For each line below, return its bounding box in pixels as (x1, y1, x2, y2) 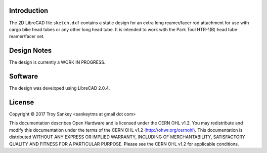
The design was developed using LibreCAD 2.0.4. (9, 85, 110, 91)
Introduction (9, 6, 48, 15)
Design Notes (9, 46, 52, 55)
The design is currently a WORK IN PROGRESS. (9, 59, 106, 65)
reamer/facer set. (9, 34, 44, 39)
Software (9, 72, 38, 81)
